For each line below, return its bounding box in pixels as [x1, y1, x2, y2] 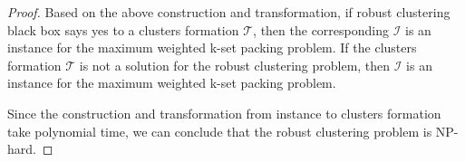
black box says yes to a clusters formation [7, 20, 239, 39]
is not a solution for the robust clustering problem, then [79, 55, 391, 74]
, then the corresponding [253, 20, 389, 39]
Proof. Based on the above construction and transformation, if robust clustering [7, 3, 450, 21]
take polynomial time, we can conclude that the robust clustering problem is [7, 121, 432, 140]
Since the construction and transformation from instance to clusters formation [7, 103, 441, 122]
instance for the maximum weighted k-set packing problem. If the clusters [7, 38, 417, 57]
